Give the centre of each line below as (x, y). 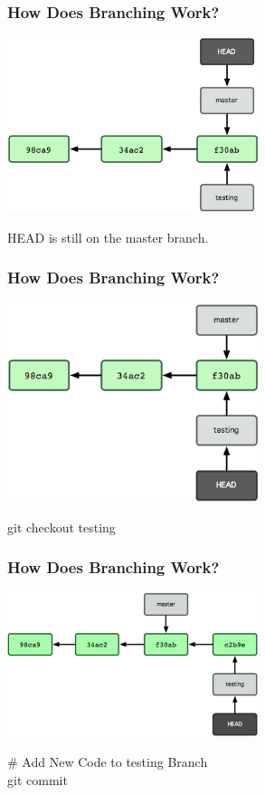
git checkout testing (62, 527)
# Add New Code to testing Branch (108, 762)
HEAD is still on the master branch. (108, 237)
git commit (38, 779)
